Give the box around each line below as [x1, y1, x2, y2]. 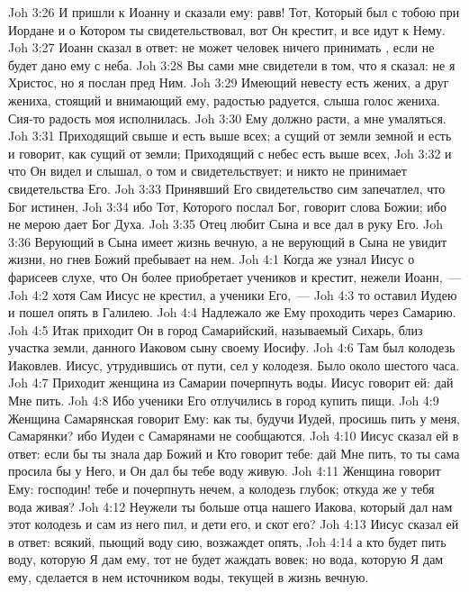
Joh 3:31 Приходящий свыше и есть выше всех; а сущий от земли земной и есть [8, 126, 452, 145]
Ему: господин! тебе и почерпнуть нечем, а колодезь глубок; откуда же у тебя [8, 479, 435, 498]
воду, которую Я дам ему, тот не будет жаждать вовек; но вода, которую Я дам [8, 550, 444, 569]
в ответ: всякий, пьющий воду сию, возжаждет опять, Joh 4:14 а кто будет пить [8, 532, 446, 551]
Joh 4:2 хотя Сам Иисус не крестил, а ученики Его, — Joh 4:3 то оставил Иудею [8, 285, 457, 304]
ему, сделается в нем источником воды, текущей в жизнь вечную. [8, 568, 369, 586]
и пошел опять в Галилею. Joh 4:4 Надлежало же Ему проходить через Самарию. [8, 303, 456, 322]
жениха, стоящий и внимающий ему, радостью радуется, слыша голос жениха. [8, 90, 440, 109]
